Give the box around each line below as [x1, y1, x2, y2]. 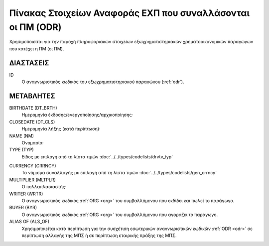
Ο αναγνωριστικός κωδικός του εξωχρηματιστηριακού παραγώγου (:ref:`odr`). [21, 79, 184, 85]
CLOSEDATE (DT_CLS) [9, 119, 55, 124]
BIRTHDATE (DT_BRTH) [9, 105, 57, 111]
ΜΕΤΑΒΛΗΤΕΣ [9, 92, 55, 100]
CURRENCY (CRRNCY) [9, 163, 57, 169]
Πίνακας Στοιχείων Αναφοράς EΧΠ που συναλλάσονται [9, 7, 250, 18]
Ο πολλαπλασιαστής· [21, 184, 67, 190]
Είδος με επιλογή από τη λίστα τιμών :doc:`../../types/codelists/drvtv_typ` [21, 153, 173, 159]
